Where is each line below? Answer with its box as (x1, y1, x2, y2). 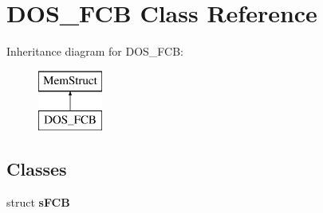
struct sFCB (6, 194, 70, 211)
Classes (6, 157, 67, 181)
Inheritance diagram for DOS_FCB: (6, 43, 183, 60)
